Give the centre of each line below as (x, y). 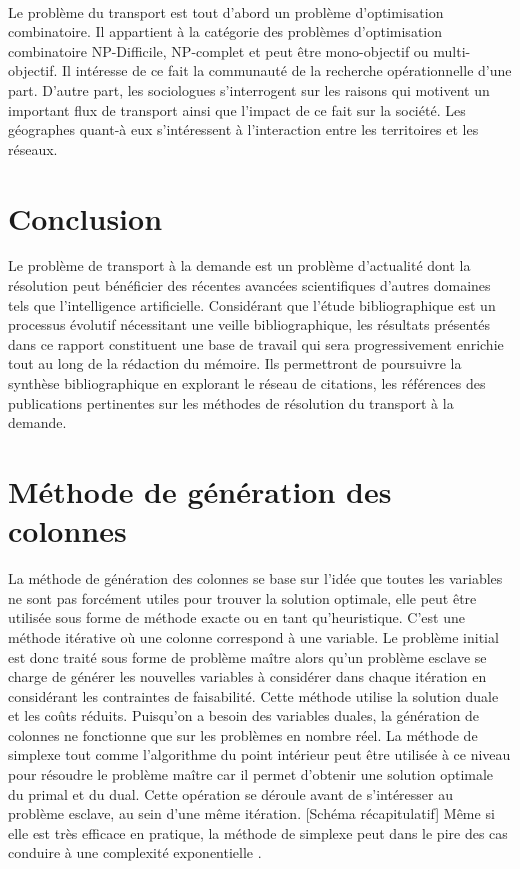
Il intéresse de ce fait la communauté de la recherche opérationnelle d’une (287, 70)
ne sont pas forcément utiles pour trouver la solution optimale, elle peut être (242, 597)
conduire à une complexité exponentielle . (135, 852)
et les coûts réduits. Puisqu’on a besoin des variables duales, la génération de (244, 715)
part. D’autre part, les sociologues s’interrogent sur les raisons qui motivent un (249, 89)
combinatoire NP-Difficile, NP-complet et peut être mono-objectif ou (218, 50)
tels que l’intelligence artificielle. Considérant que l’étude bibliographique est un (252, 304)
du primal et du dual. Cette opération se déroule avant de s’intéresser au (230, 793)
